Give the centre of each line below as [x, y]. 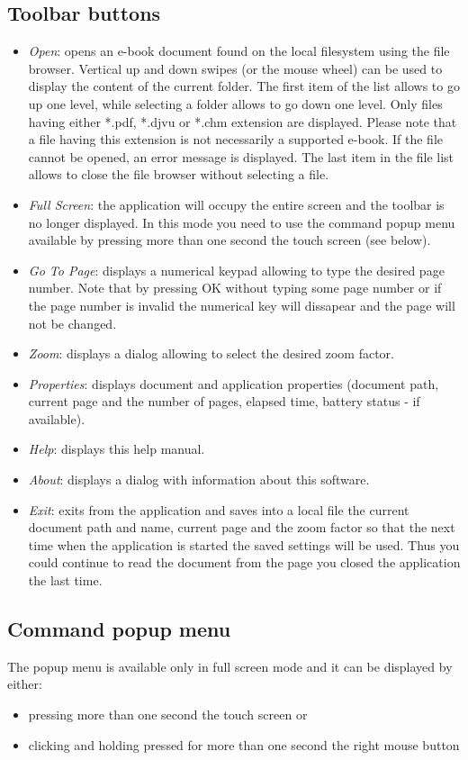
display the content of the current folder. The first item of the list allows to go [244, 86]
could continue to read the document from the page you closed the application [244, 562]
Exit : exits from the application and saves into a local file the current [219, 509]
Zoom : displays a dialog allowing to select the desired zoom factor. [211, 353]
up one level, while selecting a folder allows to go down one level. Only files [235, 103]
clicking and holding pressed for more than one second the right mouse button [244, 744]
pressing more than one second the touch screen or [168, 715]
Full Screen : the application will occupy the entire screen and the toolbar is [236, 204]
